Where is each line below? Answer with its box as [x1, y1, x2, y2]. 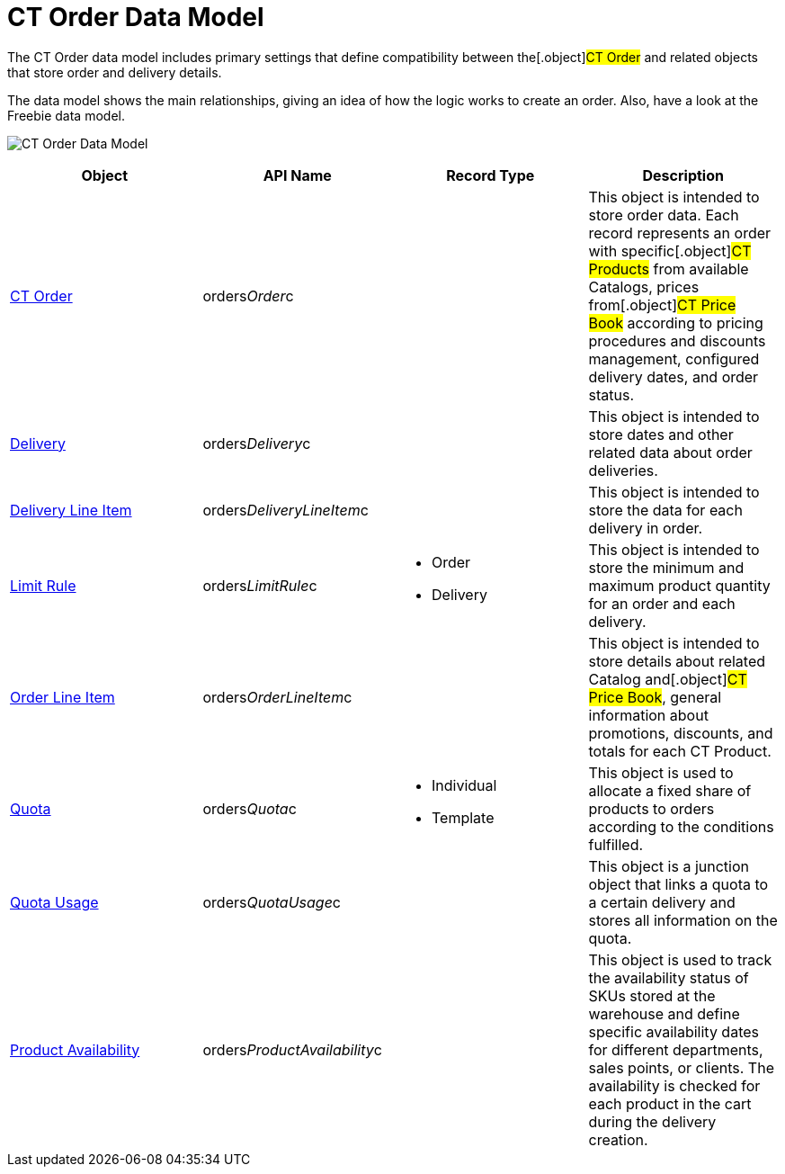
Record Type [446, 166, 535, 184]
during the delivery [588, 1112, 717, 1131]
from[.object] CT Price [588, 295, 736, 314]
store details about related [588, 651, 766, 670]
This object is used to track [588, 950, 772, 969]
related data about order [588, 443, 753, 462]
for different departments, [588, 1040, 763, 1059]
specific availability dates [588, 1022, 759, 1041]
